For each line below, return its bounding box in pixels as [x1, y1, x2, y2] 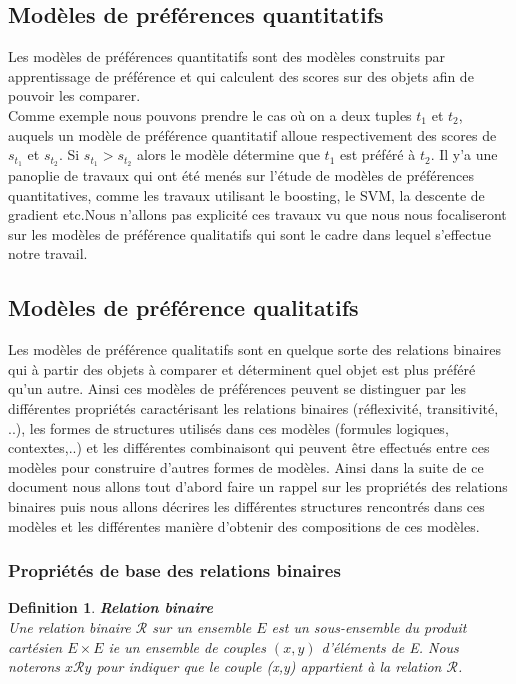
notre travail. [8, 243, 88, 264]
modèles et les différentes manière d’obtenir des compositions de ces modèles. [8, 515, 480, 536]
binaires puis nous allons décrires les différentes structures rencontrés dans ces [8, 495, 485, 516]
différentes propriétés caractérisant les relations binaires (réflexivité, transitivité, [8, 397, 499, 418]
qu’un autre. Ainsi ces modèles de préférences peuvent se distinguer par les [8, 378, 467, 399]
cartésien [8, 636, 63, 657]
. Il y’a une [430, 144, 498, 165]
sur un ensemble [152, 616, 252, 637]
